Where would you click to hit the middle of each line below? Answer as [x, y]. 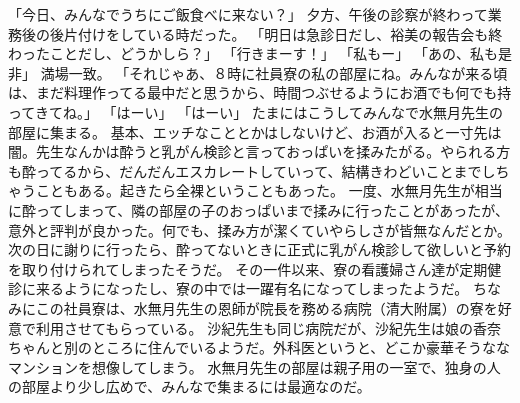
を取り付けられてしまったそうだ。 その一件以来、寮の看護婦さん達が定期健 [255, 268]
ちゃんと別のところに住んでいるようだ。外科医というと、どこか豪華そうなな [259, 347]
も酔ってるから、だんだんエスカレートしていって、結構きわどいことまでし [252, 170]
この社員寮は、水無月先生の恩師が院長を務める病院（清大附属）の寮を [266, 307]
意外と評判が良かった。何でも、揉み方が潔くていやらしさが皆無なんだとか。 [259, 229]
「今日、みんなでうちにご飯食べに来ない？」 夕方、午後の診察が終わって [248, 14]
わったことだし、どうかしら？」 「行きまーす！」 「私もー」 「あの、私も [253, 53]
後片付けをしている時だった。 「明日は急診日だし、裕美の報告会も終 [276, 33]
